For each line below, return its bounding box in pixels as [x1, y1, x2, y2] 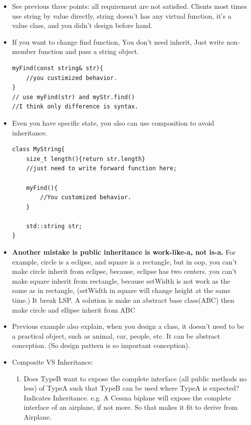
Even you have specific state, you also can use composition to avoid [12, 117, 214, 128]
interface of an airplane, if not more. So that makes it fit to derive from [23, 402, 238, 412]
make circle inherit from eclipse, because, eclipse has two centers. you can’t [12, 266, 237, 276]
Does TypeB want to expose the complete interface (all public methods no [23, 373, 247, 383]
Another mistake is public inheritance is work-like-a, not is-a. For [12, 247, 236, 257]
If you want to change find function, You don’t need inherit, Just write [12, 36, 225, 47]
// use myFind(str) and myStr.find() [12, 93, 135, 101]
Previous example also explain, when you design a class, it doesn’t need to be [12, 321, 244, 331]
